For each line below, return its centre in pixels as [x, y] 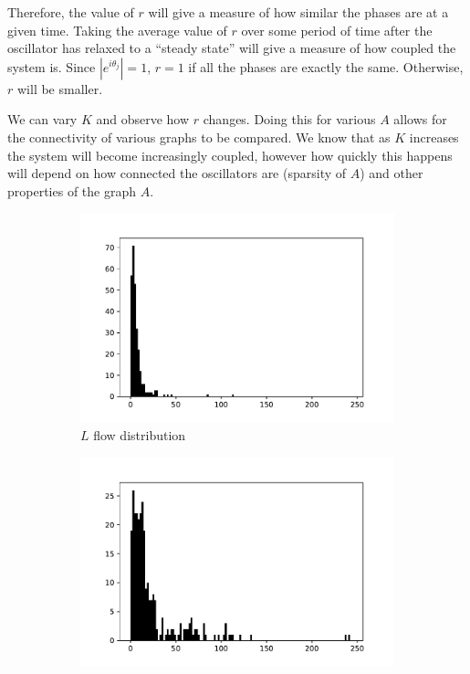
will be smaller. [60, 88]
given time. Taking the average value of [117, 30]
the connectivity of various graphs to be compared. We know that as [199, 137]
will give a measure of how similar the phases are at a [298, 12]
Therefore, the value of [71, 12]
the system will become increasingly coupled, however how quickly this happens [230, 155]
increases [434, 137]
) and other [392, 173]
